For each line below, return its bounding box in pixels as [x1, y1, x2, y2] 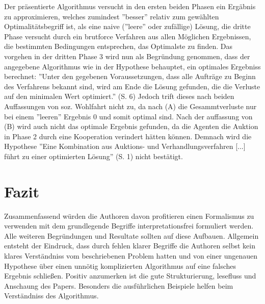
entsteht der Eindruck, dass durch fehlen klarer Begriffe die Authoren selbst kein [4, 240, 255, 251]
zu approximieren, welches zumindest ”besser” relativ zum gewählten [4, 11, 219, 21]
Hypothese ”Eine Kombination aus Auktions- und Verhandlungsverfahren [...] [4, 141, 246, 151]
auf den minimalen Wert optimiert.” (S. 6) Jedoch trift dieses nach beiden [4, 91, 234, 102]
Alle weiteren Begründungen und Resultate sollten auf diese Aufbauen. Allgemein [4, 230, 259, 241]
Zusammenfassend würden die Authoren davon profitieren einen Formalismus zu [4, 210, 254, 221]
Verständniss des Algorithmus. [4, 290, 99, 301]
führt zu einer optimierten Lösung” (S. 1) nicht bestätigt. [4, 150, 183, 161]
